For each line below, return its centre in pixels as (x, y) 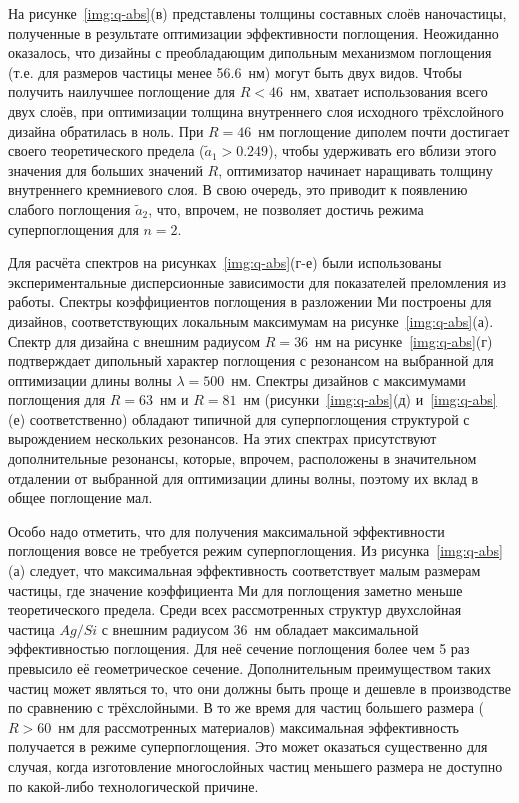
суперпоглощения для (73, 228)
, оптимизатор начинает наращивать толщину (355, 169)
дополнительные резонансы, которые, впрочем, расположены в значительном (242, 458)
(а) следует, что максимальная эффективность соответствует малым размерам (244, 570)
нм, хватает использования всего (388, 91)
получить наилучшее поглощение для (122, 91)
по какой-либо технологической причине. (133, 785)
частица (31, 628)
